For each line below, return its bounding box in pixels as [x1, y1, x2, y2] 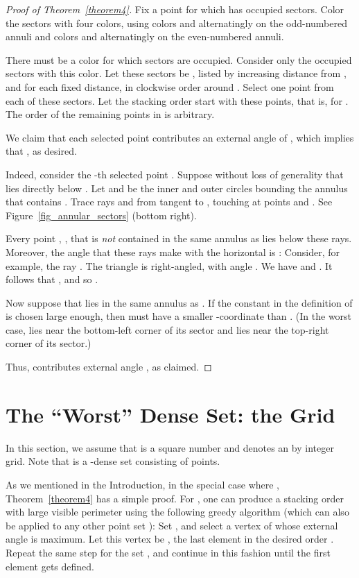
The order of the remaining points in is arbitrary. [6, 107, 215, 121]
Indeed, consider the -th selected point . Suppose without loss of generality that [6, 167, 344, 181]
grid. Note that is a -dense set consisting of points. [6, 454, 220, 468]
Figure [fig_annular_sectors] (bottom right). [6, 207, 197, 222]
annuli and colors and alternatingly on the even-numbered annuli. [6, 29, 284, 44]
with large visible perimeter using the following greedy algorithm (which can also [6, 504, 349, 519]
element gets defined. [6, 559, 95, 573]
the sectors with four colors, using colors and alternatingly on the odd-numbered [6, 15, 347, 30]
